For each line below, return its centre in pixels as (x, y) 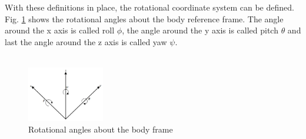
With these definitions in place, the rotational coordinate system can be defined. (149, 7)
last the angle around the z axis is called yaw (86, 41)
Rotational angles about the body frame (101, 129)
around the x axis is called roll (60, 30)
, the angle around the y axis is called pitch (200, 30)
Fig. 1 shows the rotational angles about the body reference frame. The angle (144, 18)
